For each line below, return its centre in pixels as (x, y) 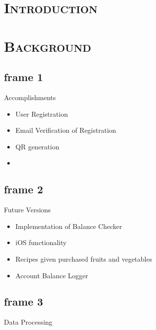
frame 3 (24, 301)
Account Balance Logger (52, 275)
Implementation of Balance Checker (69, 226)
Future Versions (28, 210)
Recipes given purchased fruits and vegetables (84, 258)
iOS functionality (41, 242)
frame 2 (24, 189)
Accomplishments (30, 97)
